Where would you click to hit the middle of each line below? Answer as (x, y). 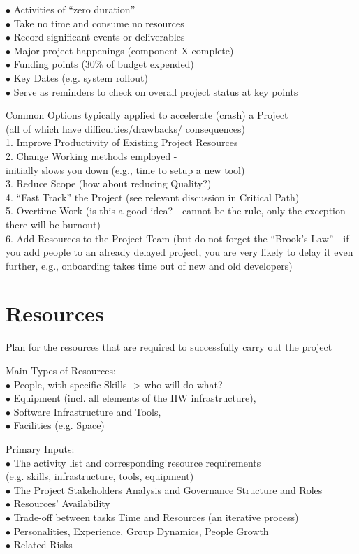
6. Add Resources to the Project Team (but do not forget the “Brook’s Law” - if (177, 238)
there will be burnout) (53, 224)
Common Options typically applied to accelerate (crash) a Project (147, 115)
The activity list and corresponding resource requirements (137, 462)
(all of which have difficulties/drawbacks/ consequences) (125, 128)
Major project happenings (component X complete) (124, 50)
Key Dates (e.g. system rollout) (81, 77)
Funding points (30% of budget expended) (104, 64)
